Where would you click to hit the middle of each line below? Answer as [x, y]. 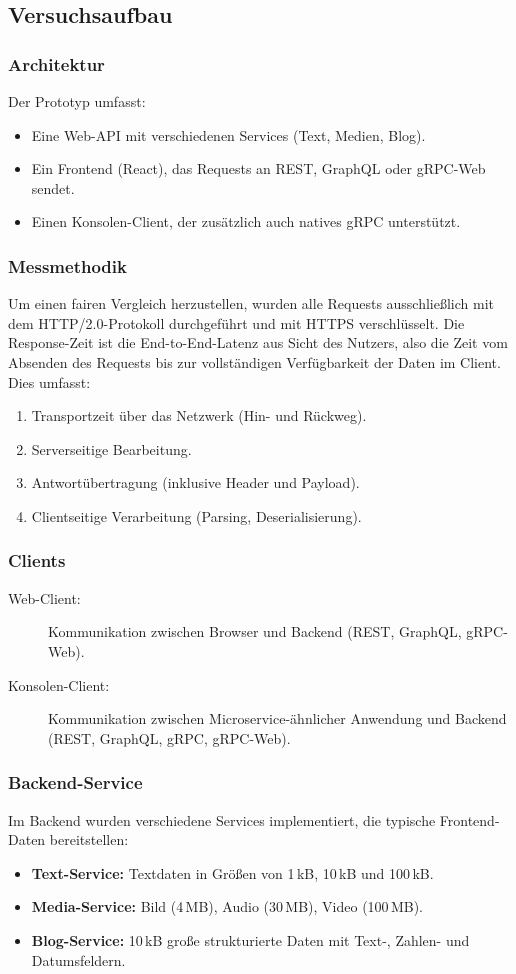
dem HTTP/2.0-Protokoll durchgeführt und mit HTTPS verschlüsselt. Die [236, 322]
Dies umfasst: [49, 381]
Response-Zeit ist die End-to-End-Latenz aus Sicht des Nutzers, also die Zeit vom [258, 342]
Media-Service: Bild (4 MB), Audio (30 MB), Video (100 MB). [227, 906]
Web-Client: [44, 597]
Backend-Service [75, 782]
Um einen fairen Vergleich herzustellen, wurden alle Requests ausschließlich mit [251, 303]
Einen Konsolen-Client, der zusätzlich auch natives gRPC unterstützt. [246, 221]
